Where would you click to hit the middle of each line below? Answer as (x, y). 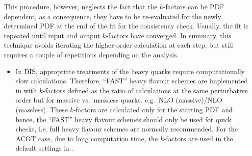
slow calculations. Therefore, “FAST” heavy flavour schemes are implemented (132, 81)
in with (26, 90)
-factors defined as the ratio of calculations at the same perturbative (145, 90)
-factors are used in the (198, 138)
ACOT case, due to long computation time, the (87, 138)
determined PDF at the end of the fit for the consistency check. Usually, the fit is (126, 26)
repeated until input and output (52, 35)
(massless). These (41, 109)
